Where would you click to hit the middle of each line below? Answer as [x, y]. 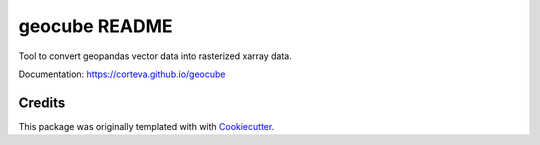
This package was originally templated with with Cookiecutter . [146, 126]
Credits [42, 102]
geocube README [96, 26]
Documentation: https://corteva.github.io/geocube [122, 74]
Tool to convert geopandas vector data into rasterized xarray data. [155, 56]
